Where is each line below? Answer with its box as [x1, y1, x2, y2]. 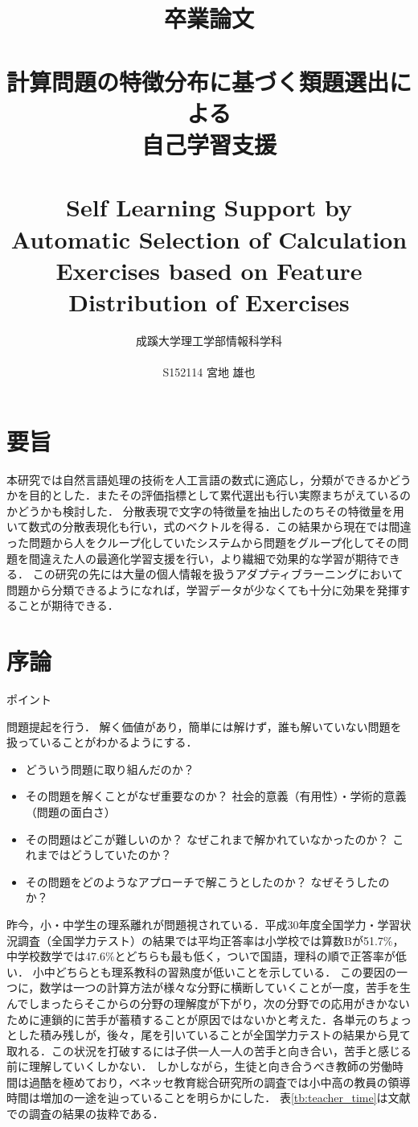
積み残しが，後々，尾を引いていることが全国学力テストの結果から [39, 1026, 388, 1043]
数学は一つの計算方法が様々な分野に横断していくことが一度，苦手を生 [39, 979, 411, 996]
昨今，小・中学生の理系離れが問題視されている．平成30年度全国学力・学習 [6, 915, 400, 932]
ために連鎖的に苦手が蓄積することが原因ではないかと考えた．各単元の [6, 1010, 378, 1027]
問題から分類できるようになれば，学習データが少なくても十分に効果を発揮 [6, 581, 400, 598]
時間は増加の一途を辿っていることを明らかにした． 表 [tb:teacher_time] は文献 [6, 1089, 411, 1106]
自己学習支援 [141, 127, 277, 160]
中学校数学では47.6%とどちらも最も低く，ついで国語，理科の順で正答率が [6, 948, 395, 965]
